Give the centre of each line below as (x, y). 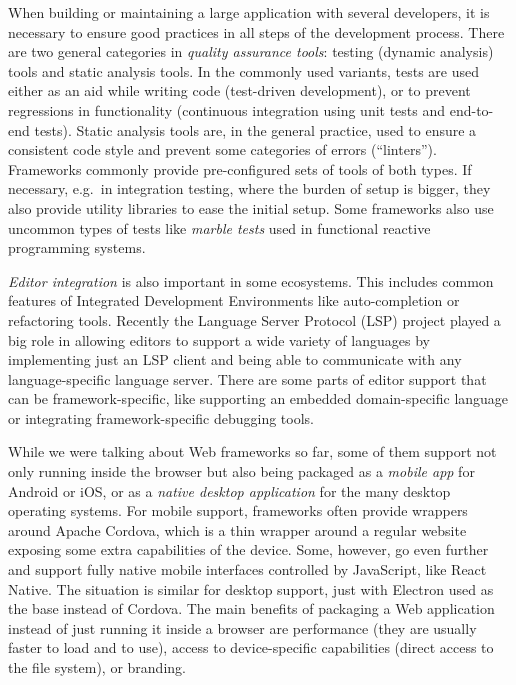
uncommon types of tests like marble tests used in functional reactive (219, 227)
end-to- (471, 109)
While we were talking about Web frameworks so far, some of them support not (252, 451)
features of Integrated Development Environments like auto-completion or (234, 300)
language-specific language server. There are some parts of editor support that (247, 378)
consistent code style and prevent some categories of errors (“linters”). (222, 149)
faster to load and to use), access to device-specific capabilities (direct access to (251, 647)
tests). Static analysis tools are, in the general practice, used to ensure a (255, 129)
